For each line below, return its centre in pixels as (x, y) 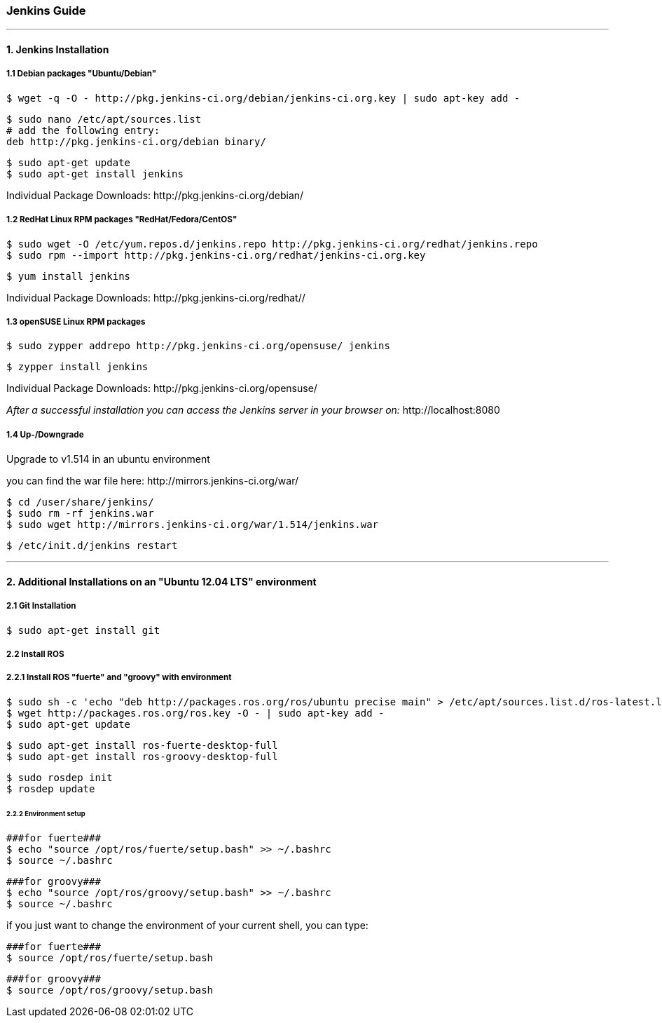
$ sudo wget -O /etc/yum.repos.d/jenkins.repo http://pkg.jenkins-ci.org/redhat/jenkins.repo (272, 244)
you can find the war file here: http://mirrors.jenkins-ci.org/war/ (152, 481)
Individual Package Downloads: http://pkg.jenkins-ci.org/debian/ (155, 195)
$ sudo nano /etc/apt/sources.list (104, 119)
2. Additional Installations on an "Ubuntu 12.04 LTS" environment (161, 581)
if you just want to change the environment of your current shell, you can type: (187, 926)
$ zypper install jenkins (77, 367)
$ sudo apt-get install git (83, 630)
